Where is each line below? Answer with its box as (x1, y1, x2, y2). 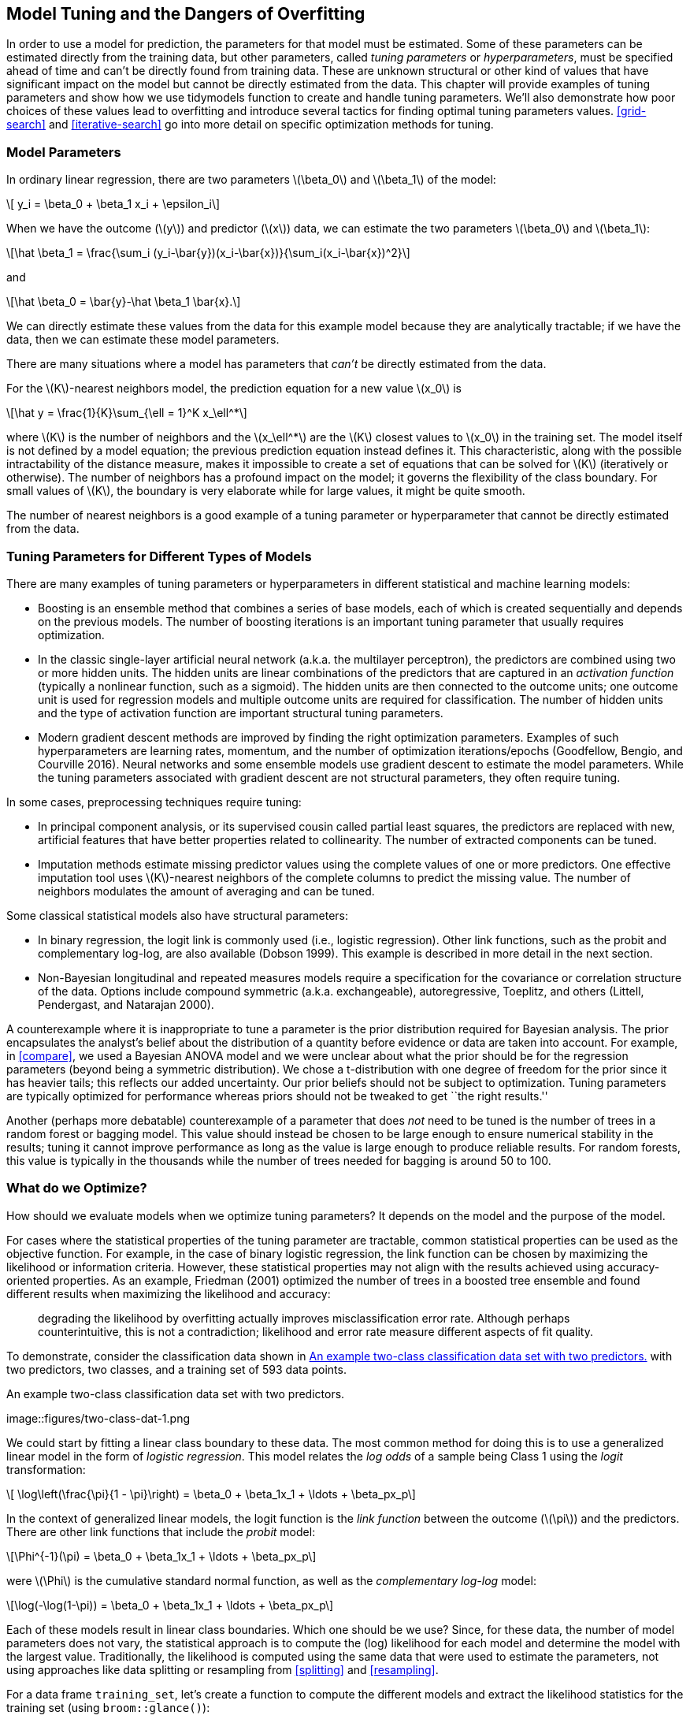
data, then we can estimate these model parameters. (6, 333, 280, 347)
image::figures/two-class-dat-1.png (6, 1411, 191, 1425)
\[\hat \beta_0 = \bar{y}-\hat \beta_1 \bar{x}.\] (6, 295, 241, 309)
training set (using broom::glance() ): (6, 1700, 210, 1714)
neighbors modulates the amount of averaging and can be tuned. (38, 884, 375, 898)
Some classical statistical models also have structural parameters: (6, 908, 349, 922)
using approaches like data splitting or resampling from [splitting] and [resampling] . (6, 1662, 439, 1676)
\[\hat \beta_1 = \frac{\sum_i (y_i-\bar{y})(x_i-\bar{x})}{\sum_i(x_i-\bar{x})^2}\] (6, 246, 410, 260)
